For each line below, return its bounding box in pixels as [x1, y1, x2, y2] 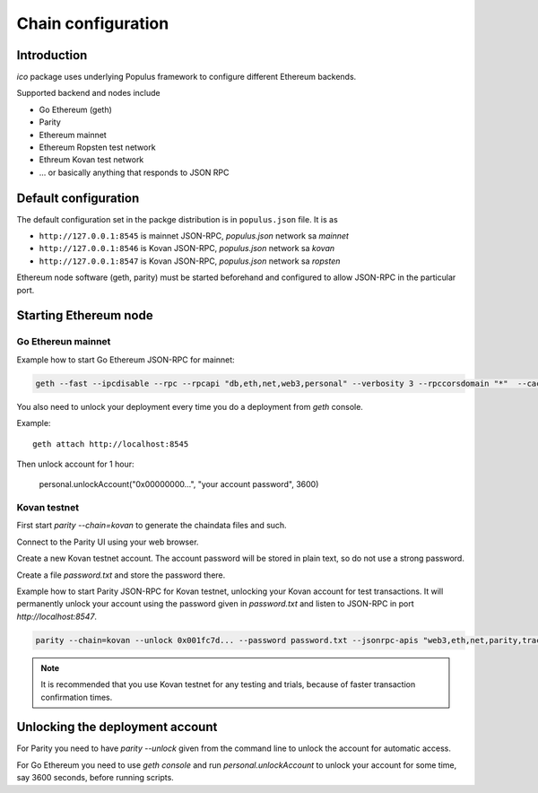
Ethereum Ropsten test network [39, 142, 156, 152]
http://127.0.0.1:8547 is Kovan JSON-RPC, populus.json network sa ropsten [39, 256, 341, 266]
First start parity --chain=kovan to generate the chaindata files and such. [16, 520, 287, 531]
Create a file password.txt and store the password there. [16, 570, 226, 580]
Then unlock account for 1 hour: [16, 458, 134, 469]
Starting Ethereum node [16, 308, 153, 323]
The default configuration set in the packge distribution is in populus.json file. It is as [16, 213, 338, 224]
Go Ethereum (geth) [39, 104, 112, 115]
